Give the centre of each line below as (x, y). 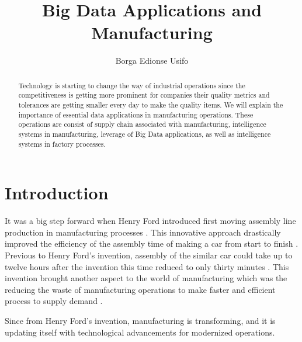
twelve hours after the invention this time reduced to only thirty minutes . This (147, 266)
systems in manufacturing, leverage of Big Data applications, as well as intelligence (145, 134)
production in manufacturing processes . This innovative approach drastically (143, 232)
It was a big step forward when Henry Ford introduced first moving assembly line (150, 221)
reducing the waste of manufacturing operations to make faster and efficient (140, 289)
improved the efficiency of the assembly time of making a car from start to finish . (152, 243)
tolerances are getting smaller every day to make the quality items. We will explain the (151, 105)
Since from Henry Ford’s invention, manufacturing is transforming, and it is (140, 320)
